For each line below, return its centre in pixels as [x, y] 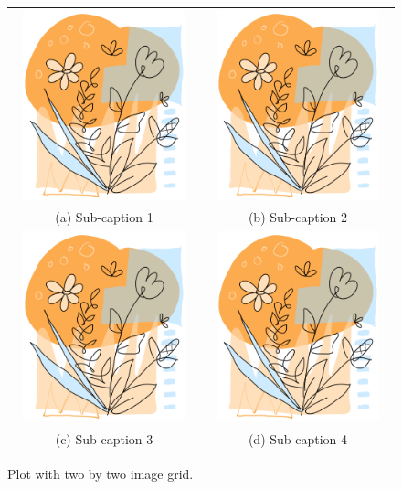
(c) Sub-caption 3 [104, 439]
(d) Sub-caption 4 [298, 439]
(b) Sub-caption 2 [298, 217]
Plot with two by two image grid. [100, 474]
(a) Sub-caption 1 [104, 217]
